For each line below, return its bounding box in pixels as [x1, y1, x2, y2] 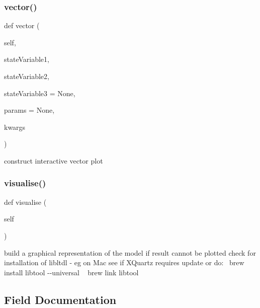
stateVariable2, [4, 71, 49, 81]
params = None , [4, 105, 55, 115]
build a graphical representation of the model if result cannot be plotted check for [4, 247, 256, 258]
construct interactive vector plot [4, 155, 103, 166]
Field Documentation [4, 291, 117, 307]
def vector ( [4, 20, 40, 31]
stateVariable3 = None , [4, 88, 75, 98]
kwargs [4, 121, 26, 132]
